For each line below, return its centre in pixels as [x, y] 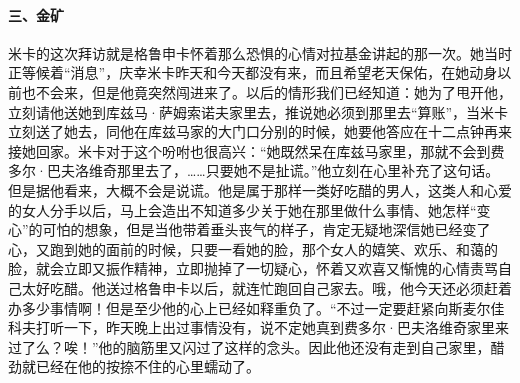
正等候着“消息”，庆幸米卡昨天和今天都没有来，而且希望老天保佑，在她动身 [253, 72]
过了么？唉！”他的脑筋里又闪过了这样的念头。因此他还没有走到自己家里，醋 [256, 346]
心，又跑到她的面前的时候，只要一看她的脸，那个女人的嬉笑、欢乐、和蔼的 [253, 248]
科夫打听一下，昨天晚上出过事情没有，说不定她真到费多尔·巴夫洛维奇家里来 [258, 327]
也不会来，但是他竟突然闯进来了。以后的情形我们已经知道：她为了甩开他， [266, 91]
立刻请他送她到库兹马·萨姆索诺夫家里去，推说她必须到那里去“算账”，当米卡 [258, 111]
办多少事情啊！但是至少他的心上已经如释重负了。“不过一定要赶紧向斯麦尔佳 [256, 307]
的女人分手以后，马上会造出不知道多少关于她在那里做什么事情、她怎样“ [242, 209]
